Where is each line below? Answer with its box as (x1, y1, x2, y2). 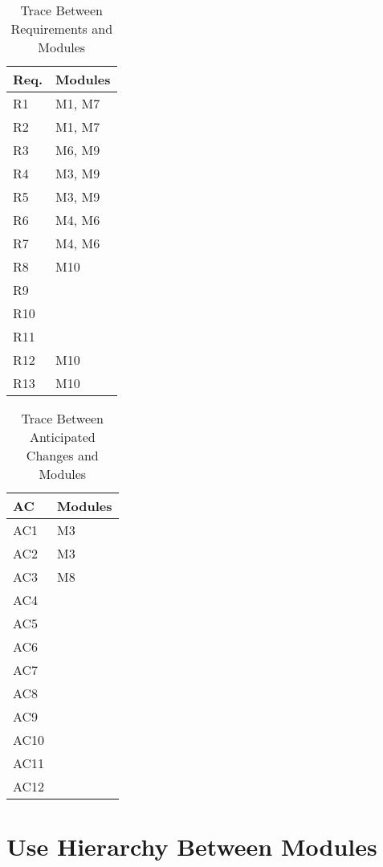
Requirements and (10, 19, 113, 38)
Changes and (26, 446, 99, 464)
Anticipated (29, 427, 96, 446)
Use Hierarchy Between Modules (6, 830, 377, 863)
